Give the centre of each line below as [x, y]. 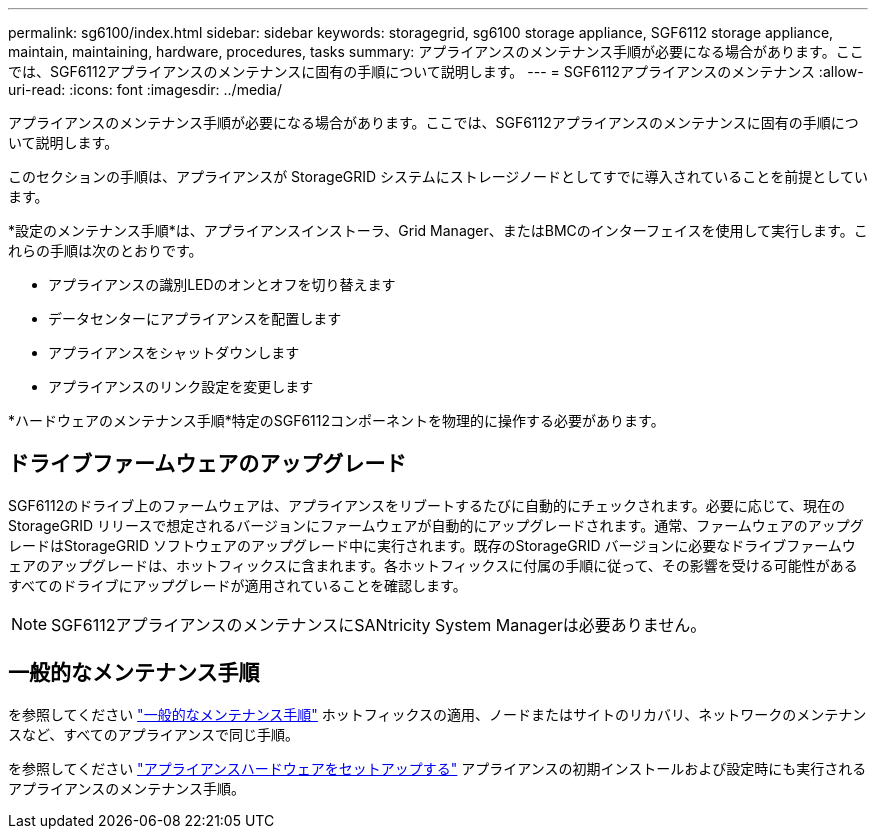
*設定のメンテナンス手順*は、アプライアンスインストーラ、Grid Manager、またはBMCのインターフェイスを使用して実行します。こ [438, 230]
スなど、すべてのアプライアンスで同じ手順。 [153, 734]
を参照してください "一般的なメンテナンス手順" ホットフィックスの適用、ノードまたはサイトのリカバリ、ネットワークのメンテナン [437, 714]
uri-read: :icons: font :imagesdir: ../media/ [145, 89]
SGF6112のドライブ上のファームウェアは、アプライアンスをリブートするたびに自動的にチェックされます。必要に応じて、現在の [426, 505]
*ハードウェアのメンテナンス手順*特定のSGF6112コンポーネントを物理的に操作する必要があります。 [336, 420]
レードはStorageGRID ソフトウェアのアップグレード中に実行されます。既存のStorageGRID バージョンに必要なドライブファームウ [432, 545]
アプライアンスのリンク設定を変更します [181, 386]
